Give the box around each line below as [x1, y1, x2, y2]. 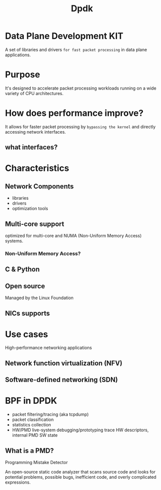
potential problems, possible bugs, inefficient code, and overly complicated [5, 474, 157, 480]
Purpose [5, 69, 40, 80]
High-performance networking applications [5, 345, 92, 350]
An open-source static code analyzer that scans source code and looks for [5, 469, 156, 475]
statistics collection [12, 422, 51, 428]
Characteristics [5, 163, 69, 174]
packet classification [12, 417, 54, 422]
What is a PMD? [5, 446, 54, 455]
